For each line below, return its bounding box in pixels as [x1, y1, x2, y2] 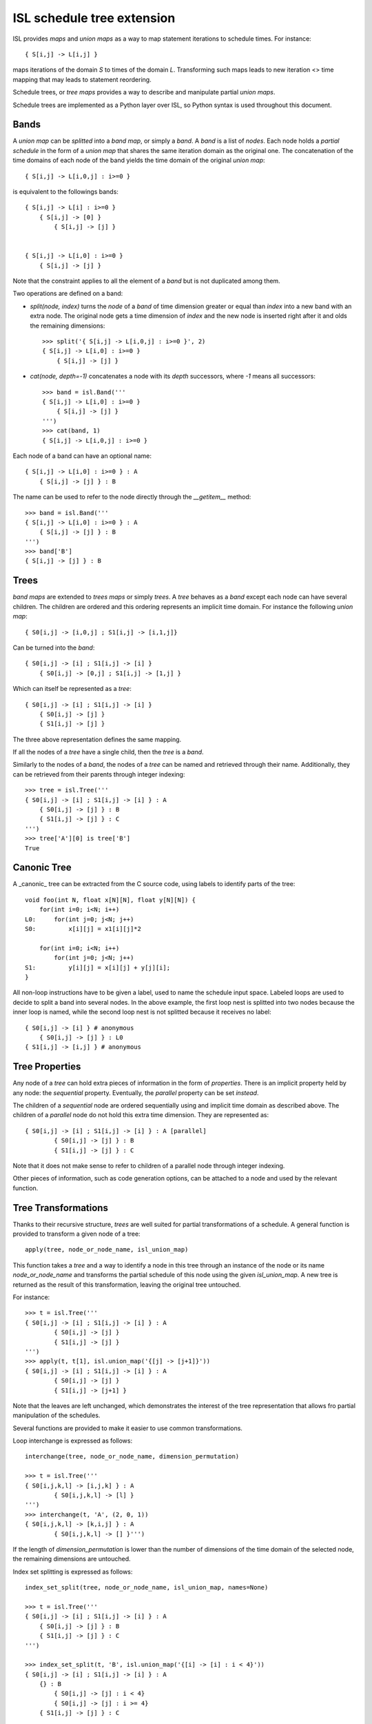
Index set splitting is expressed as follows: [12, 1567, 133, 1576]
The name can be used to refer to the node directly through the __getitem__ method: [12, 493, 251, 501]
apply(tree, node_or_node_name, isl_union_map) [25, 1245, 189, 1254]
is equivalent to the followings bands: [12, 187, 118, 196]
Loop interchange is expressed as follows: [12, 1436, 133, 1445]
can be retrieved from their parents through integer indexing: [12, 770, 185, 779]
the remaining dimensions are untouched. [12, 1555, 131, 1563]
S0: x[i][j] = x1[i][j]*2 [25, 925, 141, 933]
